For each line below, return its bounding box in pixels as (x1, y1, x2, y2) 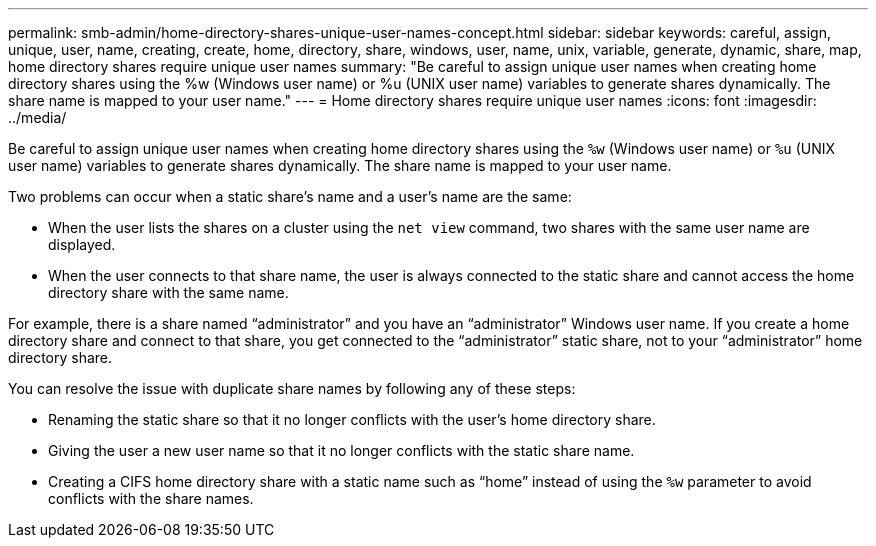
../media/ (8, 109, 67, 126)
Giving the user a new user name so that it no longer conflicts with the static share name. (48, 442, 635, 459)
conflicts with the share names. (48, 490, 254, 507)
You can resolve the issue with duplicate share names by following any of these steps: (8, 380, 576, 397)
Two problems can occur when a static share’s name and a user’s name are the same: (8, 188, 572, 205)
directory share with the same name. (48, 284, 289, 301)
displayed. (48, 236, 116, 253)
